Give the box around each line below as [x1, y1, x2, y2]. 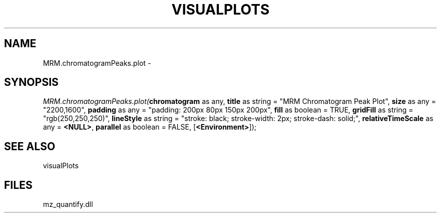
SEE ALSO [4, 140, 55, 153]
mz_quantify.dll [43, 200, 93, 209]
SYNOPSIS [4, 76, 59, 89]
